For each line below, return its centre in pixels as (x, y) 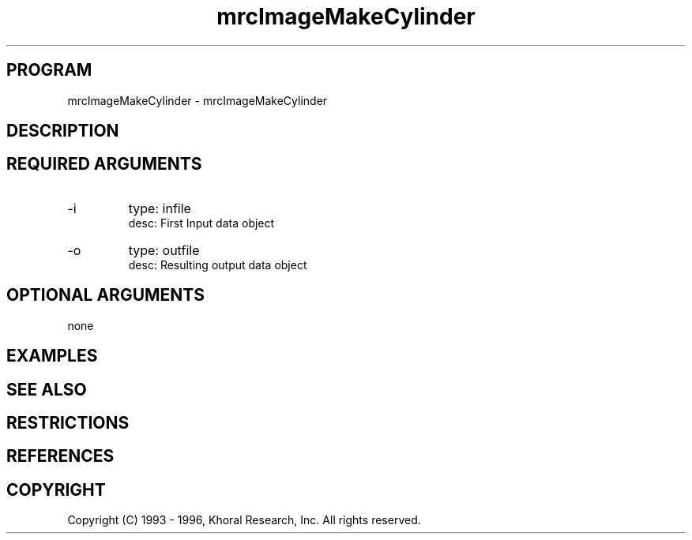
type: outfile (164, 250)
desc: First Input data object (201, 223)
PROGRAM (49, 70)
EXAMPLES (52, 356)
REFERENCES (60, 456)
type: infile (160, 208)
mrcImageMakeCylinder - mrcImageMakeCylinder (197, 100)
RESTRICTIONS (68, 422)
